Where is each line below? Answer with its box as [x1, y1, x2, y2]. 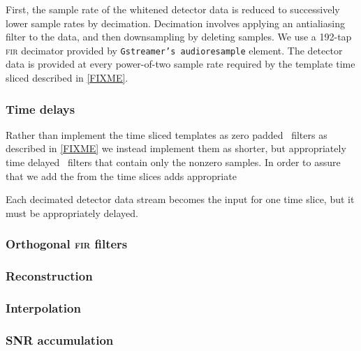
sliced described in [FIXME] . [6, 70, 128, 85]
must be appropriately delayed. [6, 205, 138, 220]
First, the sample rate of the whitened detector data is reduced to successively [6, 2, 340, 16]
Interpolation [6, 299, 81, 317]
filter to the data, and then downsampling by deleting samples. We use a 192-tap [6, 29, 352, 44]
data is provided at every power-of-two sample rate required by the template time [6, 57, 355, 71]
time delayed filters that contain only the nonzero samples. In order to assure [6, 155, 341, 170]
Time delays [6, 100, 75, 117]
